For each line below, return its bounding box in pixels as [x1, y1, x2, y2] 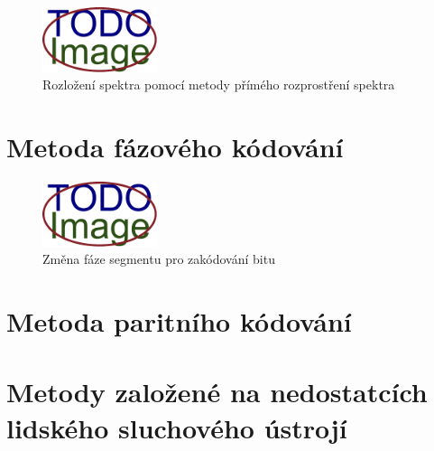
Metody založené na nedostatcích [6, 373, 428, 410]
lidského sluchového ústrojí [6, 409, 347, 446]
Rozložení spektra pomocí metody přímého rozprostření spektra [42, 75, 395, 94]
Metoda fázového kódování [6, 128, 344, 165]
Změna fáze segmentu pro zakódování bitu [42, 249, 275, 268]
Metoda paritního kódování [6, 302, 352, 339]
